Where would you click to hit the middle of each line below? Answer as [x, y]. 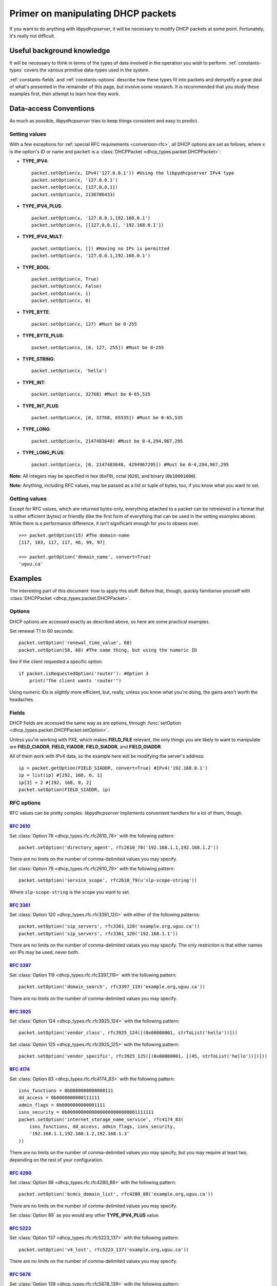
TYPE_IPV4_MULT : [43, 237]
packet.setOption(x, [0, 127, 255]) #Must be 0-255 [98, 347]
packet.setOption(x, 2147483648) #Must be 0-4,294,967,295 [107, 441]
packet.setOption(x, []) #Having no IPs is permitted [100, 248]
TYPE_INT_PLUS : [41, 406]
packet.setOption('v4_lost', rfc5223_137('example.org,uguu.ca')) [104, 1249]
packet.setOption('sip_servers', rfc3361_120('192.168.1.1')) [98, 933]
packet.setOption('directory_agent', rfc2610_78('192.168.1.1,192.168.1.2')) [119, 847]
